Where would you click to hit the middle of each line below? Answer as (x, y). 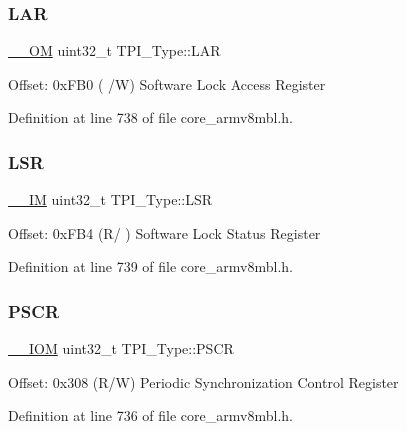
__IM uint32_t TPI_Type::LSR (110, 199)
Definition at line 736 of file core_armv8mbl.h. (150, 415)
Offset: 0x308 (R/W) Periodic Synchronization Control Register (203, 381)
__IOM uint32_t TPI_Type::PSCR (121, 348)
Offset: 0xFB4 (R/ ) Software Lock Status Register (164, 232)
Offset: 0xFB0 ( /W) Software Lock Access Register (167, 83)
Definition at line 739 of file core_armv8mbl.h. (150, 266)
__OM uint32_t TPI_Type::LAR (114, 50)
